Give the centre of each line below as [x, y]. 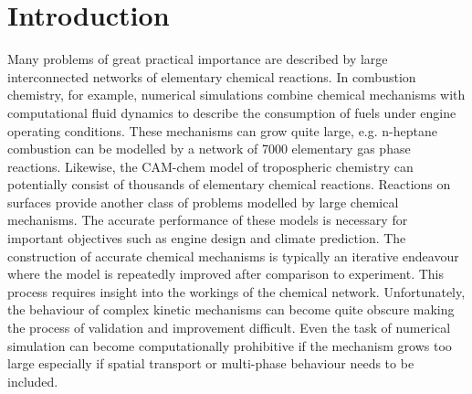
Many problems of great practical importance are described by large [198, 59]
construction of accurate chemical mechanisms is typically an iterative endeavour [233, 256]
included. [33, 381]
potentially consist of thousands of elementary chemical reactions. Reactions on [229, 184]
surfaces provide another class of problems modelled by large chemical [203, 202]
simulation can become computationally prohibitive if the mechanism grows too [230, 345]
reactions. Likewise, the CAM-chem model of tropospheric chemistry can [210, 166]
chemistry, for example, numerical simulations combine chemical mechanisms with [236, 95]
